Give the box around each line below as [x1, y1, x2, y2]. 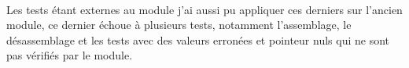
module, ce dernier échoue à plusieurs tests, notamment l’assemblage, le [6, 16, 352, 33]
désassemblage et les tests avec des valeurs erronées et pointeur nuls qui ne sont [6, 31, 390, 48]
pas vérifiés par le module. [6, 47, 133, 63]
